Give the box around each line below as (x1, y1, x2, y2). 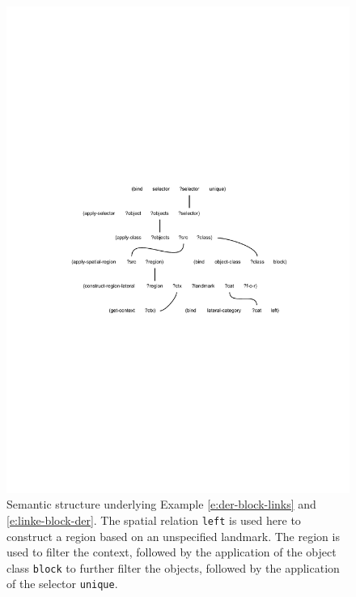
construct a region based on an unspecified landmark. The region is (6, 527, 340, 544)
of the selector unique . (6, 575, 118, 592)
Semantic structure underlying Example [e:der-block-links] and (6, 496, 316, 513)
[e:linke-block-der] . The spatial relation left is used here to (6, 511, 301, 528)
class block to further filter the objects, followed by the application (6, 559, 340, 576)
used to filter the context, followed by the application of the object (6, 543, 337, 560)
